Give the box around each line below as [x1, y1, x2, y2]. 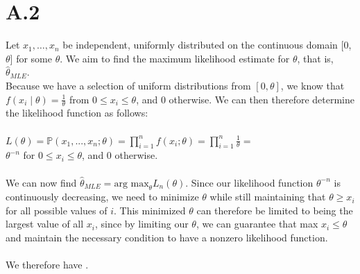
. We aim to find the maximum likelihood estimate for [60, 51, 290, 65]
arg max [114, 178, 149, 189]
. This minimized [114, 203, 186, 217]
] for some [10, 51, 52, 65]
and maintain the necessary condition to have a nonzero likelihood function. [6, 230, 328, 245]
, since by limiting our [94, 216, 189, 231]
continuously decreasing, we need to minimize [6, 189, 199, 204]
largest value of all [6, 216, 84, 231]
